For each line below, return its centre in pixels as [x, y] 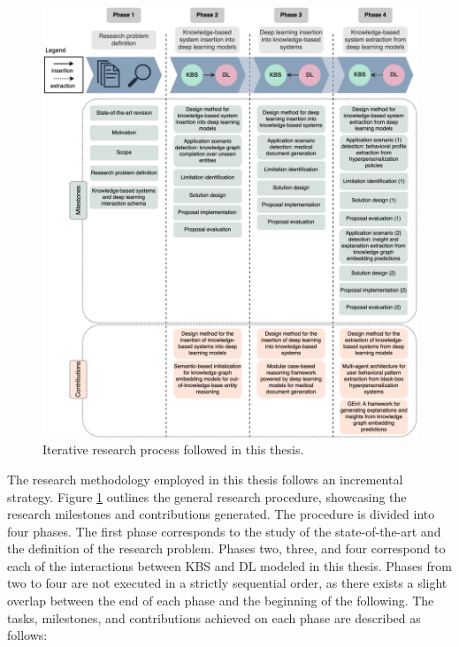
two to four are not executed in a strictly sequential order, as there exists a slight [227, 583]
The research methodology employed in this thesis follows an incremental [205, 479]
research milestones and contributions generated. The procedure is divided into [221, 514]
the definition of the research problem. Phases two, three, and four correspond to [226, 548]
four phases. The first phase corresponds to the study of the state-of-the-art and [224, 531]
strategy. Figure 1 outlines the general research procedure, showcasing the [207, 496]
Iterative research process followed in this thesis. [173, 449]
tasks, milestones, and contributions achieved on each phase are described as [214, 617]
